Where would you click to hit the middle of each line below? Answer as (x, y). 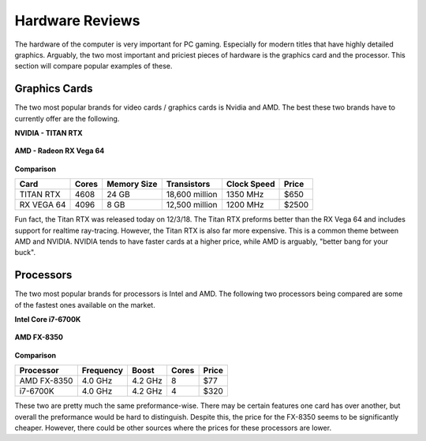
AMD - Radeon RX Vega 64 (60, 151)
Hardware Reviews (77, 21)
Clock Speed (250, 184)
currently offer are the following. (67, 118)
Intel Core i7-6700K (48, 320)
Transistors (188, 184)
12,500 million (192, 205)
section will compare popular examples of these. (93, 66)
